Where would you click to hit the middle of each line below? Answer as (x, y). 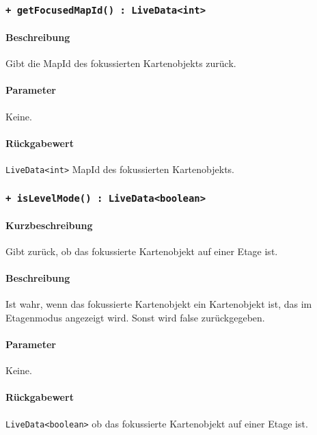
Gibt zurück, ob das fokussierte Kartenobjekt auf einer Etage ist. (142, 251)
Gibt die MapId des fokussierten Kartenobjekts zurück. (121, 63)
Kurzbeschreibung (49, 225)
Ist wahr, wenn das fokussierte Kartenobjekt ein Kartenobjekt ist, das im (159, 304)
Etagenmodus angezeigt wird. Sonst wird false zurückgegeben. (135, 317)
